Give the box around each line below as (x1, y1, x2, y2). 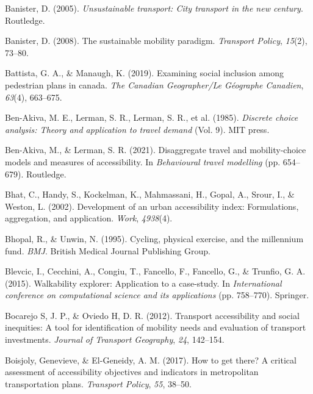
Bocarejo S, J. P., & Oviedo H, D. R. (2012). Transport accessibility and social (5, 309, 300, 321)
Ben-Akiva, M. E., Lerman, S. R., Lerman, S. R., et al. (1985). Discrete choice (5, 111, 298, 124)
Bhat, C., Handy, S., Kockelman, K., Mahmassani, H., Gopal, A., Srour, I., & (5, 188, 295, 201)
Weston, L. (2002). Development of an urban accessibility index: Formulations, (5, 199, 299, 212)
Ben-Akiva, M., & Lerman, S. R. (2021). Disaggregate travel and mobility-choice (5, 143, 306, 156)
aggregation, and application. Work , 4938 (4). (5, 212, 173, 224)
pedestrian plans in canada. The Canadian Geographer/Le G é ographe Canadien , (5, 78, 304, 91)
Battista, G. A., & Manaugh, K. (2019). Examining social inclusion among (5, 66, 284, 79)
